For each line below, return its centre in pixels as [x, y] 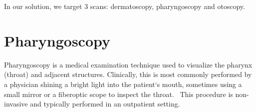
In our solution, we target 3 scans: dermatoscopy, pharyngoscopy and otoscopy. [125, 6]
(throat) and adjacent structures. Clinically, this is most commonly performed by [128, 74]
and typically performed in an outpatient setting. [105, 104]
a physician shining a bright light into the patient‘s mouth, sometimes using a [123, 84]
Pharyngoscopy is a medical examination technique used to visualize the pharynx [128, 64]
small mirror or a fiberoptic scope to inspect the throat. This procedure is [119, 94]
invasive [16, 104]
